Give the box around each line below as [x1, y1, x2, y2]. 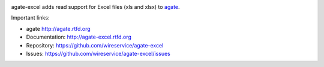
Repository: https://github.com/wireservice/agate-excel [26, 42, 164, 49]
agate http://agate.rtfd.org [26, 25, 91, 32]
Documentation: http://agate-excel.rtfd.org [26, 33, 131, 41]
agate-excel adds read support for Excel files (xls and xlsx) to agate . [11, 4, 180, 10]
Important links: [11, 14, 50, 21]
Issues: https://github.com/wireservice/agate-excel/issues [26, 50, 170, 57]
